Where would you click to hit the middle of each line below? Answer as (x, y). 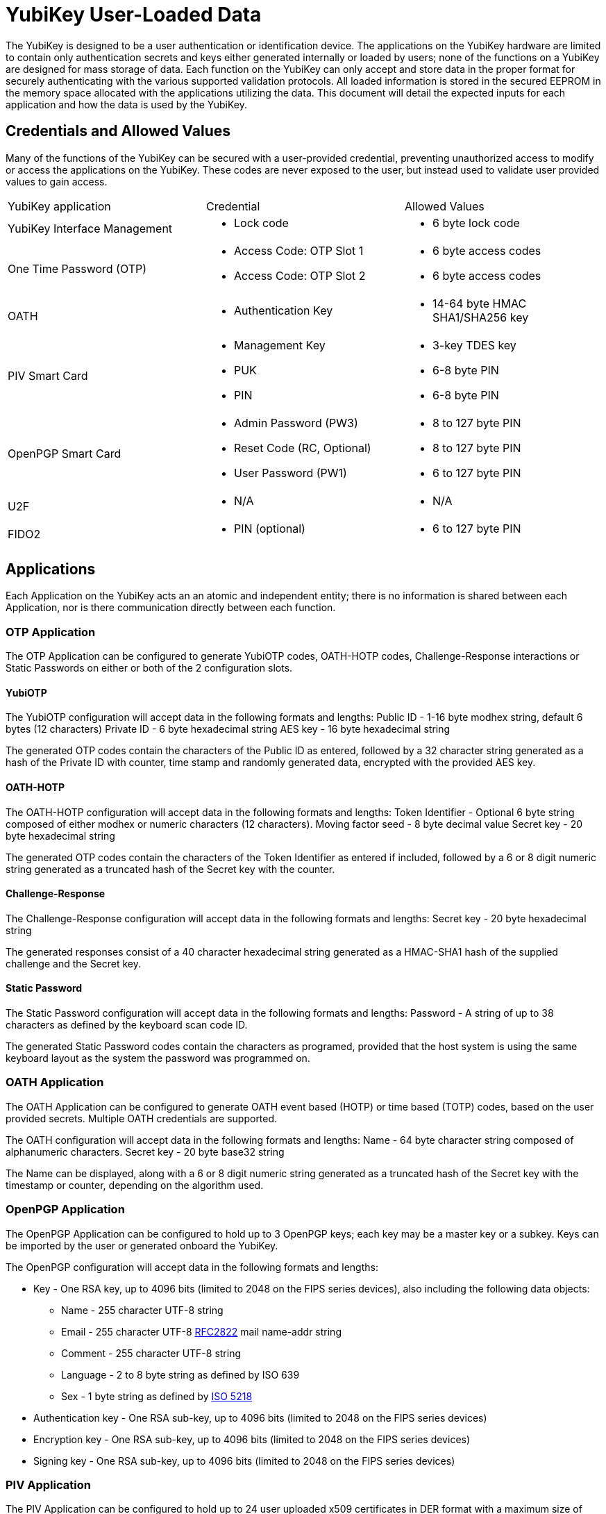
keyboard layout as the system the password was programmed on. (158, 1058)
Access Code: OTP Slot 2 (300, 275)
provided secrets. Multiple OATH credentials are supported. (142, 1118)
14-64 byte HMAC (479, 303)
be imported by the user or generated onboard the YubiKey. (142, 1245)
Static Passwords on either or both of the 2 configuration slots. (149, 668)
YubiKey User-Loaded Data (134, 15)
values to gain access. (57, 181)
